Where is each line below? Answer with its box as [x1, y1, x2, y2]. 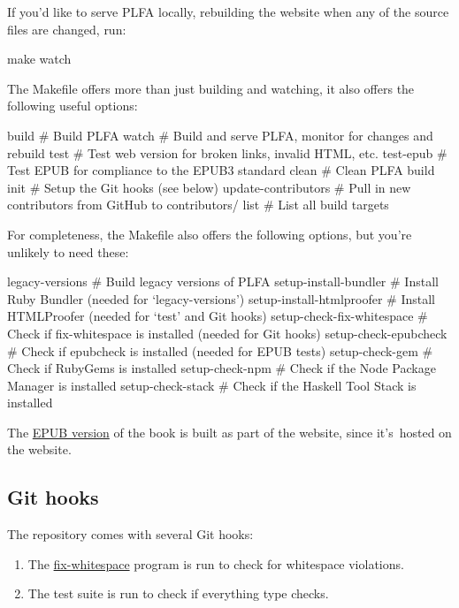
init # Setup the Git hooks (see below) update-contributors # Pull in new [7, 178, 411, 196]
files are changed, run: [7, 19, 126, 38]
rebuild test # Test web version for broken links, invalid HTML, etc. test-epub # [7, 143, 448, 162]
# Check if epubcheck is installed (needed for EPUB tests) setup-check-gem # [7, 341, 433, 360]
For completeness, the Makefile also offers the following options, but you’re [7, 224, 412, 243]
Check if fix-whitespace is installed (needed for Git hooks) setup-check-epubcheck [7, 323, 448, 342]
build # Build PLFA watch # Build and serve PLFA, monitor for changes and [7, 125, 433, 144]
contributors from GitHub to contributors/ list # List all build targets [7, 195, 389, 214]
